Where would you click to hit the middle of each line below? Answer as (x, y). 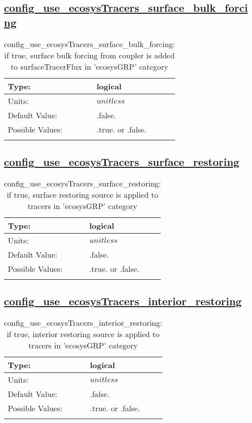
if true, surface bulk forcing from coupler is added (89, 55)
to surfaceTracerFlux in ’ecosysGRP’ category (89, 66)
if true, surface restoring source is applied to (82, 194)
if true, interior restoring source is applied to (83, 334)
